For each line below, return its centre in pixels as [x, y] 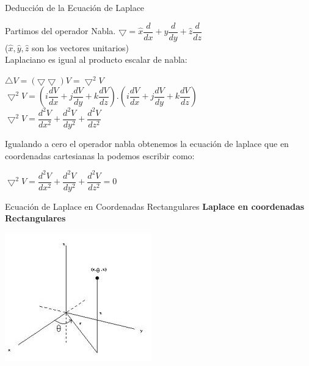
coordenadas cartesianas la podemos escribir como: [100, 155]
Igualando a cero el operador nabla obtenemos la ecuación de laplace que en [147, 143]
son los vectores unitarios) [80, 47]
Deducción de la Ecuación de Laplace [75, 7]
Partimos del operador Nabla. [60, 31]
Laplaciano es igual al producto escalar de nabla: [96, 59]
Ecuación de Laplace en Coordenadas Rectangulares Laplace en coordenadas [155, 206]
